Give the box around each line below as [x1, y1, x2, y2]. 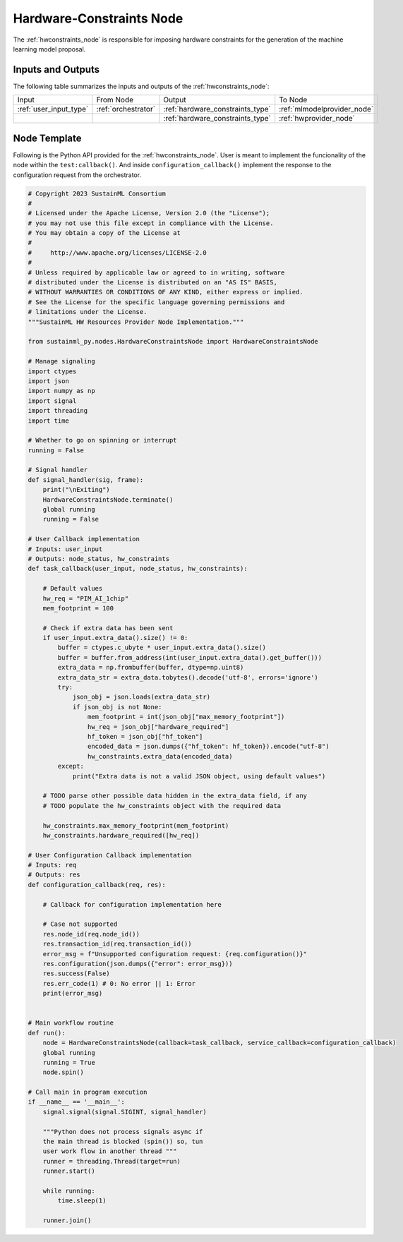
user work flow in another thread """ [42, 1147, 177, 1155]
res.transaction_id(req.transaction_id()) [42, 940, 192, 948]
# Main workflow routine [28, 1019, 114, 1027]
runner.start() [42, 1167, 95, 1175]
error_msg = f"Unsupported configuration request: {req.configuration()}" [42, 950, 307, 958]
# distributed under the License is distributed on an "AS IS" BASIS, [28, 279, 278, 287]
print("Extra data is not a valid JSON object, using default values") [72, 772, 326, 780]
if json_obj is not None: [72, 703, 162, 711]
